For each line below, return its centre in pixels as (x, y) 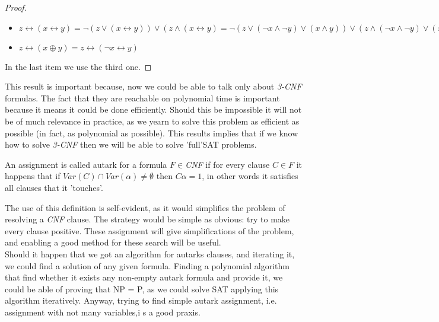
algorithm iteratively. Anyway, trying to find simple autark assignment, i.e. (141, 300)
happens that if (33, 176)
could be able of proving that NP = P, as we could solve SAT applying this (142, 288)
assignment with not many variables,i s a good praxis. (103, 312)
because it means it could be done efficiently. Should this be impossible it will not (153, 109)
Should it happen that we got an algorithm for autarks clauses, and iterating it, (150, 254)
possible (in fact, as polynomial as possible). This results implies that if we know (152, 133)
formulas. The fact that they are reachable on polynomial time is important (142, 98)
